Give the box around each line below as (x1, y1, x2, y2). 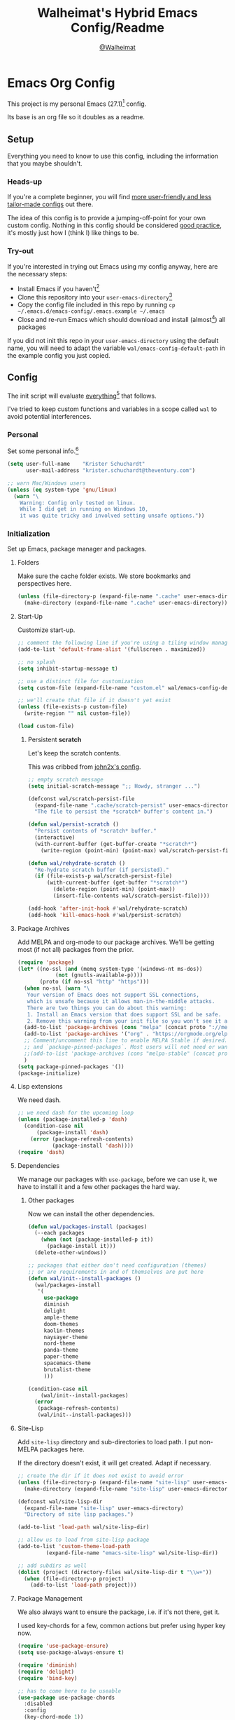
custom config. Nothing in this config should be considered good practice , (7, 221, 222, 229)
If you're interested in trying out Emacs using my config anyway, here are (7, 262, 218, 271)
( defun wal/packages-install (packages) (27, 1223, 148, 1230)
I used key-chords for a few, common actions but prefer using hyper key (17, 1622, 226, 1630)
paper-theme (43, 1353, 79, 1360)
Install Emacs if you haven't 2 (17, 283, 100, 293)
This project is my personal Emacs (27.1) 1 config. (7, 98, 147, 108)
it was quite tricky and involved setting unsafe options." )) (20, 512, 205, 520)
